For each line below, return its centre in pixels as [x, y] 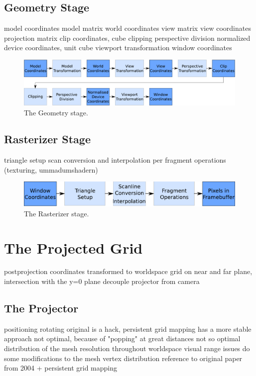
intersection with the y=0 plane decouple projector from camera [102, 281]
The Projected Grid [73, 247]
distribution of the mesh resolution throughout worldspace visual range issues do [127, 348]
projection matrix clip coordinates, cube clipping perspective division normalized [127, 38]
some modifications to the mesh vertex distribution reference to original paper [123, 358]
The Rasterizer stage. [57, 213]
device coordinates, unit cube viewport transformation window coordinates [118, 47]
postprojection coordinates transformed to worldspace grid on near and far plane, [128, 271]
